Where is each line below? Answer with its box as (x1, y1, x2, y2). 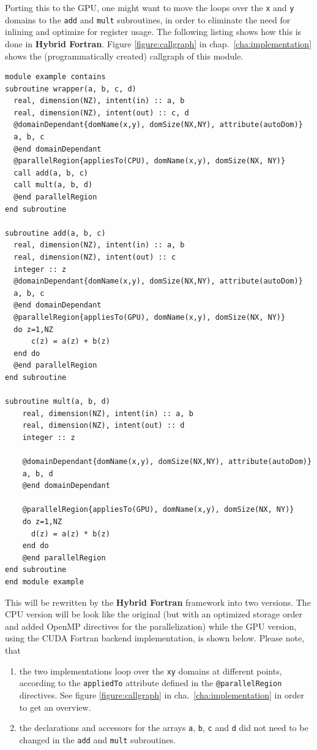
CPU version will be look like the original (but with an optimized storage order (5, 608, 302, 620)
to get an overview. (19, 700, 91, 713)
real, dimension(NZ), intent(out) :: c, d (13, 108, 189, 117)
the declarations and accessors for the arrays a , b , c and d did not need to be (19, 721, 308, 734)
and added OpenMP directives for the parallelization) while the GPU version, (5, 619, 297, 632)
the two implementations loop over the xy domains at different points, (19, 664, 282, 677)
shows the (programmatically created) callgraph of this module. (5, 49, 244, 62)
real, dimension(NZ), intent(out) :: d (22, 421, 185, 430)
